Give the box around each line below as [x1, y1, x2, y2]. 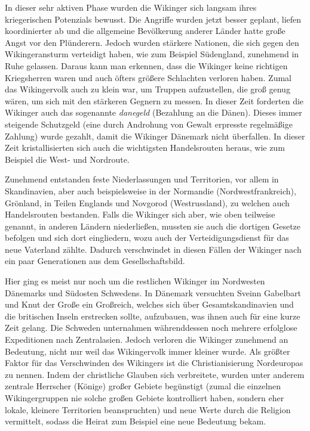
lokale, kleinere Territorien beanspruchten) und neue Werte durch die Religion [5, 403, 291, 416]
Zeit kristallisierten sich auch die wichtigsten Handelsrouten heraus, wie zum [5, 141, 285, 154]
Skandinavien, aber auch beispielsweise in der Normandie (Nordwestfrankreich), [5, 184, 296, 197]
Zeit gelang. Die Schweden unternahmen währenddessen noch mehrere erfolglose [5, 321, 297, 334]
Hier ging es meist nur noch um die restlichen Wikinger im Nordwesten [5, 275, 265, 287]
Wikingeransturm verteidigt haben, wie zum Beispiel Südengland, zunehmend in [5, 48, 299, 60]
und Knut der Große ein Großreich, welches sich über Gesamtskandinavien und [5, 298, 294, 311]
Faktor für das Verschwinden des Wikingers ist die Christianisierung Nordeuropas [5, 356, 303, 369]
